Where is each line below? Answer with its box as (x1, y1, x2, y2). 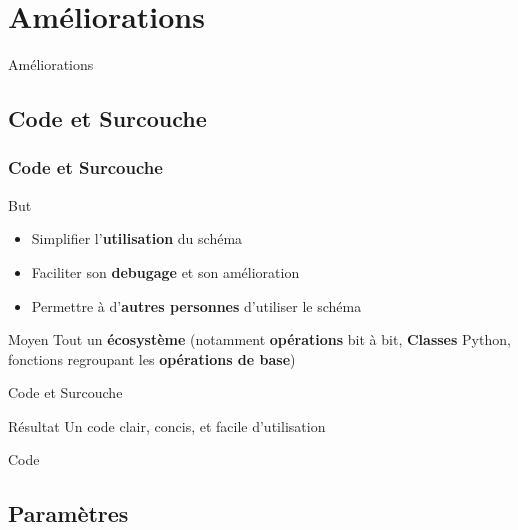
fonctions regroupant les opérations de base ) (8, 348, 296, 369)
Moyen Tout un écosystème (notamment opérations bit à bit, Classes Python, (8, 329, 511, 350)
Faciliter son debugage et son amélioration (31, 261, 300, 282)
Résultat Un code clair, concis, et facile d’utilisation (8, 415, 326, 436)
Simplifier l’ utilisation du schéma (31, 228, 243, 249)
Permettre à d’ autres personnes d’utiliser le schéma (31, 295, 362, 316)
